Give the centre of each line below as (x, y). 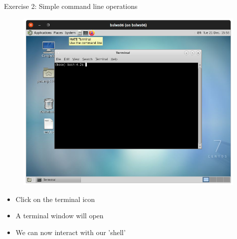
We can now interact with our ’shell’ (71, 232)
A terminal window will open (59, 216)
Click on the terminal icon (55, 199)
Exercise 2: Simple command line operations (71, 6)
